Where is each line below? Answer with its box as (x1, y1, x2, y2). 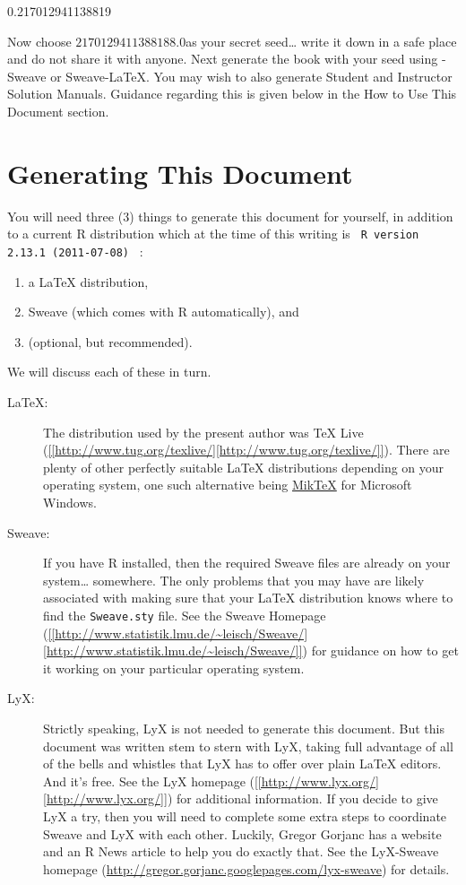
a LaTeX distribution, (28, 272, 149, 291)
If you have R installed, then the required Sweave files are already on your (43, 553, 451, 572)
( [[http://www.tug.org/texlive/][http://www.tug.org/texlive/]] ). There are (43, 440, 450, 459)
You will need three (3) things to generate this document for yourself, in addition (7, 206, 453, 225)
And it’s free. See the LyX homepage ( (43, 771, 255, 790)
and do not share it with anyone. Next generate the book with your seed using (7, 49, 438, 68)
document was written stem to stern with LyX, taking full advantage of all (43, 736, 453, 755)
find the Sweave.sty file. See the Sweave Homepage (43, 605, 326, 624)
